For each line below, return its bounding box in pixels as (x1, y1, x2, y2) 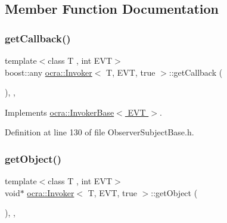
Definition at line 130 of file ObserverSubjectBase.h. (5, 126, 194, 138)
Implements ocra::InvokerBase (5, 106, 114, 118)
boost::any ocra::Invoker (5, 66, 92, 78)
